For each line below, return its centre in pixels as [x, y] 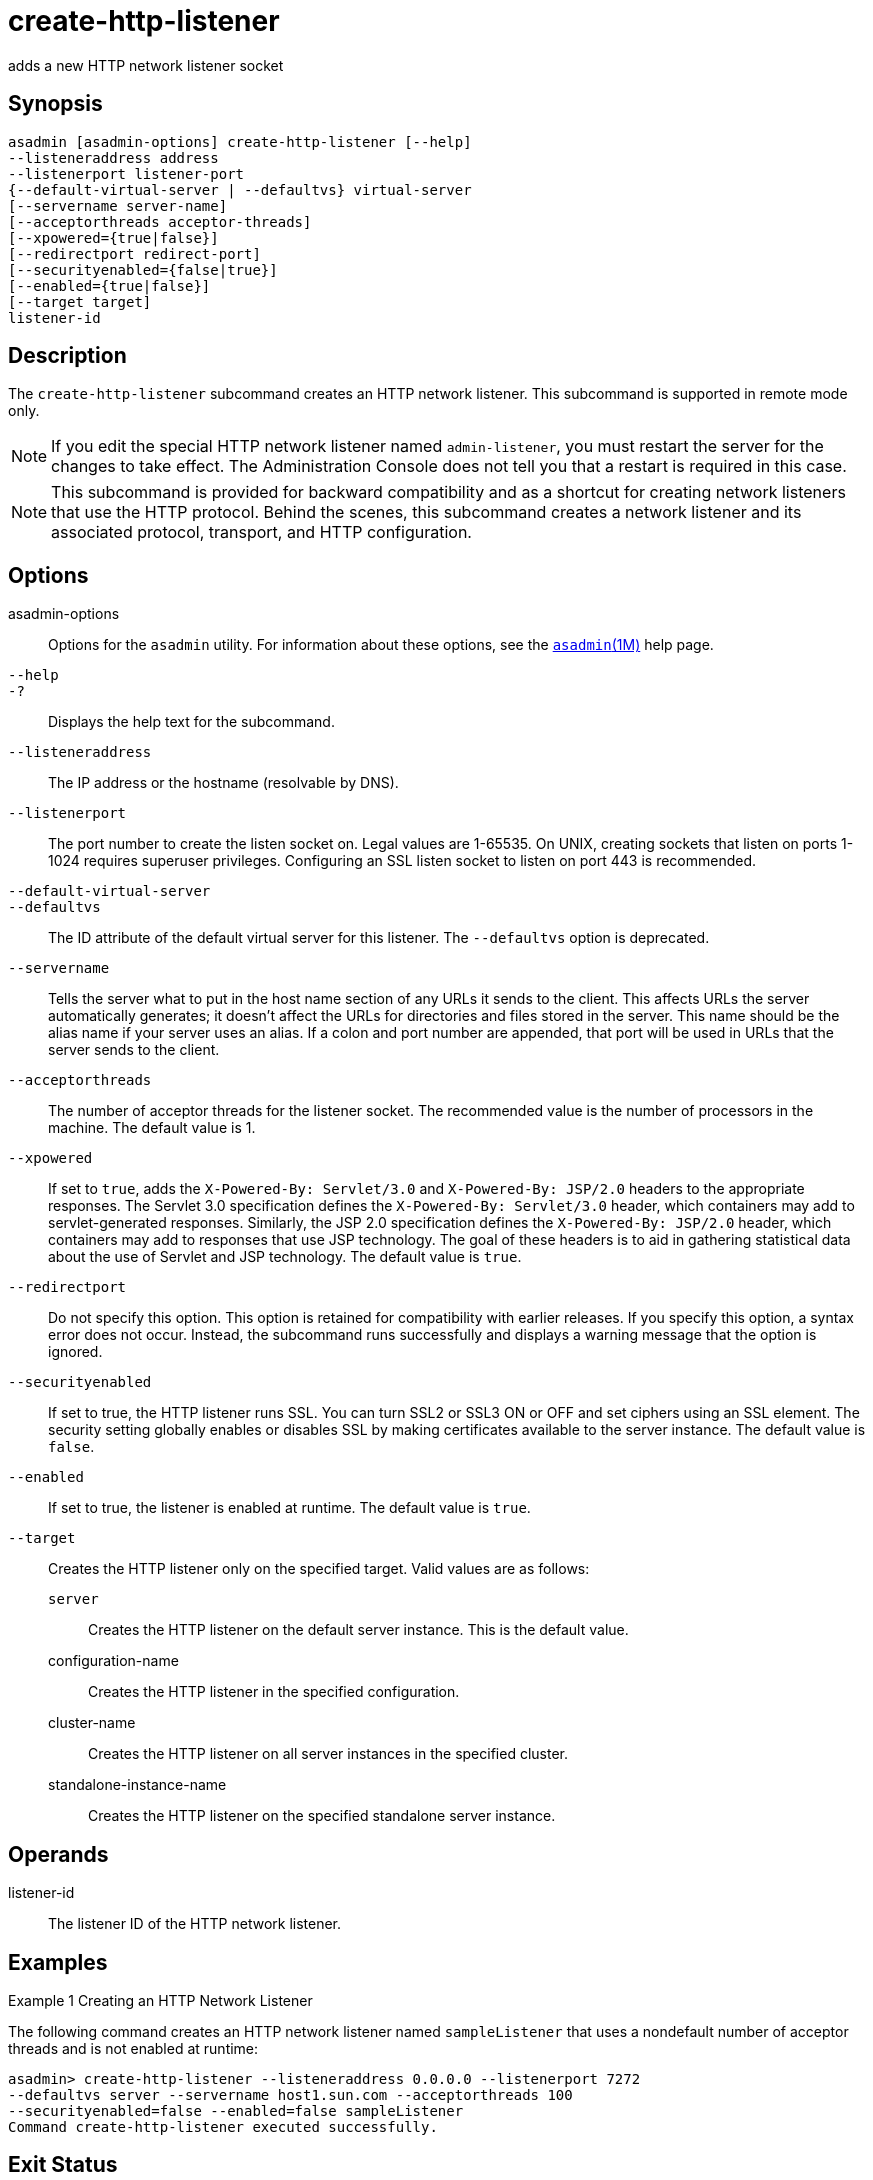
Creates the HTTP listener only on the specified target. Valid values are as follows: [319, 1569]
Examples [58, 1962]
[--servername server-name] [118, 205]
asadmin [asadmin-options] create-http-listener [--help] [240, 141]
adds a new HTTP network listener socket [146, 65]
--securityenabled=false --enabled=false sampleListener [236, 2110]
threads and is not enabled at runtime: [133, 2048]
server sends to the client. [134, 1050]
